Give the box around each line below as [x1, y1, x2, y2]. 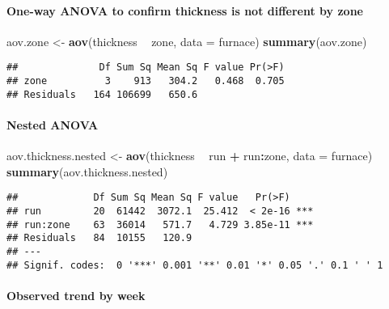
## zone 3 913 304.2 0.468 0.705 [6, 75, 285, 87]
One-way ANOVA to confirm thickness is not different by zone [6, 2, 363, 19]
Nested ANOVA [6, 116, 99, 133]
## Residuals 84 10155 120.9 [6, 232, 192, 244]
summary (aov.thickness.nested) [6, 163, 168, 180]
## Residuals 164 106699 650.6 [6, 88, 198, 100]
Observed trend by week [6, 286, 146, 303]
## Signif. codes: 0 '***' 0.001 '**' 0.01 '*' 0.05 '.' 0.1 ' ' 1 [6, 259, 383, 271]
